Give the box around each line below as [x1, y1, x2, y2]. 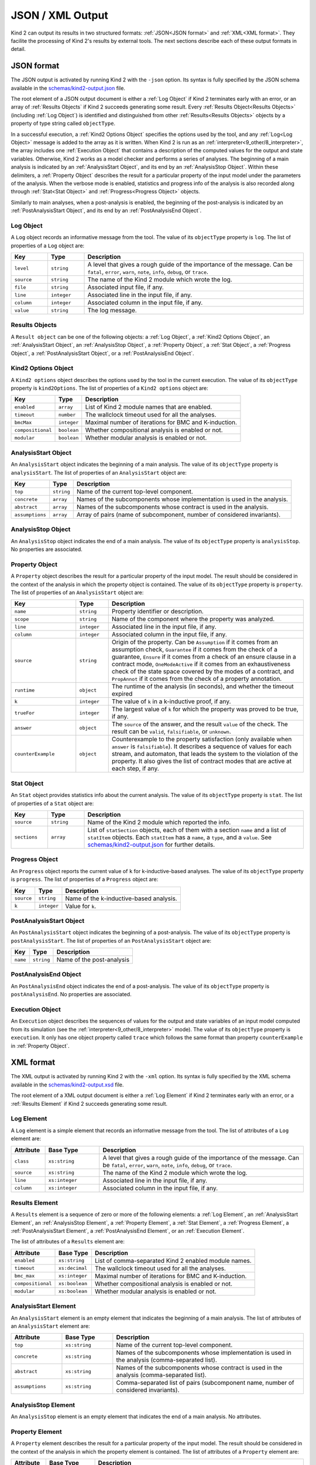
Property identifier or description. [111, 607, 204, 615]
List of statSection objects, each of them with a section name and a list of [87, 826, 287, 834]
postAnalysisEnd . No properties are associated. [11, 991, 132, 998]
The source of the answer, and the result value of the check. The [111, 720, 288, 728]
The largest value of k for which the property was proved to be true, [111, 705, 298, 713]
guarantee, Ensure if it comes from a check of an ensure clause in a [111, 653, 297, 661]
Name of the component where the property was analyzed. [111, 615, 275, 624]
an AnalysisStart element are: [11, 1322, 90, 1330]
